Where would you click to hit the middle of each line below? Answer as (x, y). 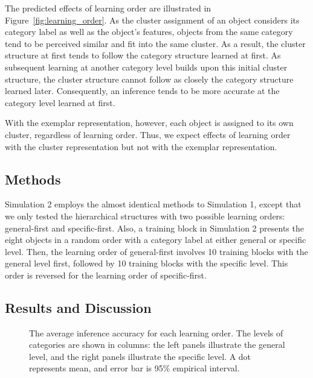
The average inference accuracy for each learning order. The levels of (156, 332)
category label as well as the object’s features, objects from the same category (149, 32)
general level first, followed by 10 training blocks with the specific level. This (147, 263)
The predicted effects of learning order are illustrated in (108, 8)
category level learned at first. (60, 102)
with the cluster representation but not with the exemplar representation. (141, 146)
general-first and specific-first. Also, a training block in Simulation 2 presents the (154, 228)
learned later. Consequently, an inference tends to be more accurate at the (142, 91)
